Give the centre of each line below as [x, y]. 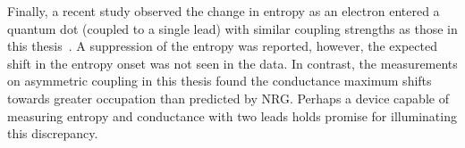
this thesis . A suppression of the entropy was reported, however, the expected [222, 46]
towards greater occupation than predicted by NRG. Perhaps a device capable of [228, 98]
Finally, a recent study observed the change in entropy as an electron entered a [224, 11]
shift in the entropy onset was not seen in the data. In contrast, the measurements [232, 63]
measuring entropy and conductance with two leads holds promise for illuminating [232, 115]
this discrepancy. [53, 133]
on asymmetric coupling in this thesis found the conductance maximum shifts [220, 81]
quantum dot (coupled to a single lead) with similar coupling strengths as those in [232, 28]
